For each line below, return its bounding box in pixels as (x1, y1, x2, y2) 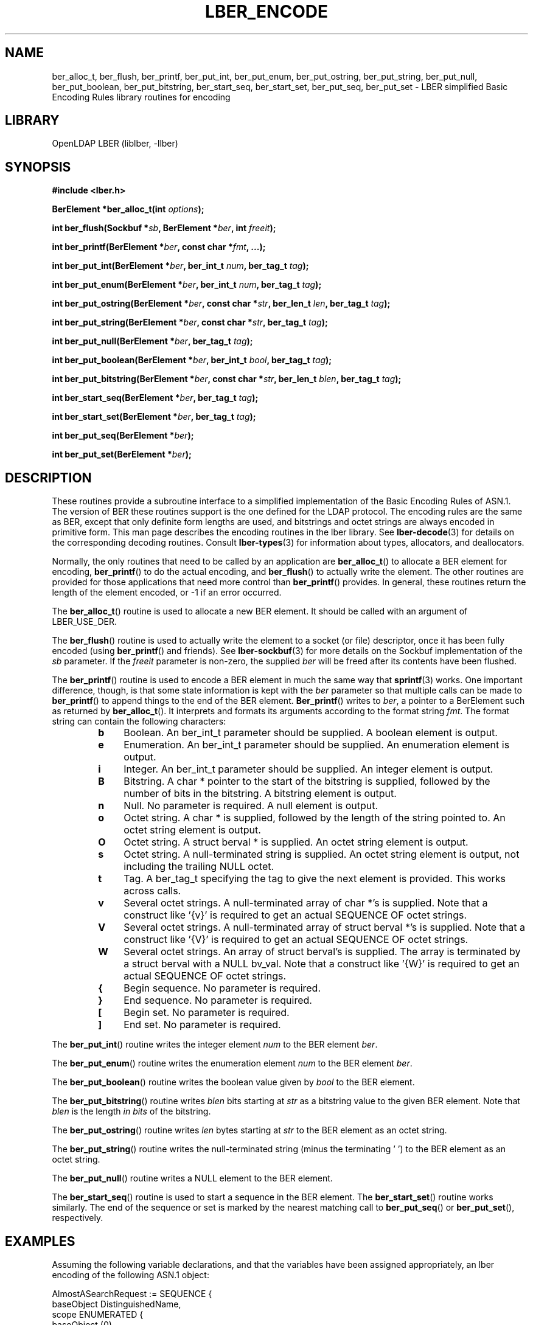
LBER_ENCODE (205, 1, 328, 22)
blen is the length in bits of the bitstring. (52, 1106, 211, 1117)
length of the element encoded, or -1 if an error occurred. (52, 587, 282, 598)
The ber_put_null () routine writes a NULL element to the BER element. (52, 1173, 333, 1184)
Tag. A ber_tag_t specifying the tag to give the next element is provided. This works (124, 872, 506, 885)
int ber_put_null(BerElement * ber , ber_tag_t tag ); (52, 336, 253, 347)
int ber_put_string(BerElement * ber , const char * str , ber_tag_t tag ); (52, 317, 328, 328)
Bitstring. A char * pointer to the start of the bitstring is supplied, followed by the (124, 775, 490, 788)
